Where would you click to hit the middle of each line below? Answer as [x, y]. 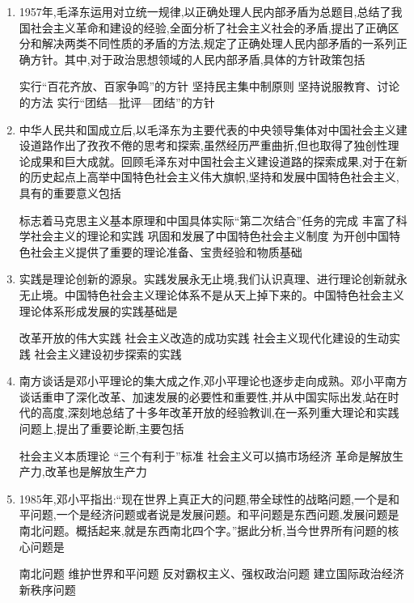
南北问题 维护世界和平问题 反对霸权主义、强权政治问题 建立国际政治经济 [211, 573]
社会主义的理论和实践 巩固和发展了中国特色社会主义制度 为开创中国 [210, 236]
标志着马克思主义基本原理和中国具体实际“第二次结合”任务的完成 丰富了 [207, 220]
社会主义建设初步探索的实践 [108, 353]
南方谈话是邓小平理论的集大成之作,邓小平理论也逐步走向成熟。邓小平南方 [213, 381]
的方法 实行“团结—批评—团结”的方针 [117, 102]
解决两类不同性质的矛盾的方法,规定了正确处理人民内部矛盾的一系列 [219, 43]
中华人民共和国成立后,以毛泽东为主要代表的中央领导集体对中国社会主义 [207, 129]
